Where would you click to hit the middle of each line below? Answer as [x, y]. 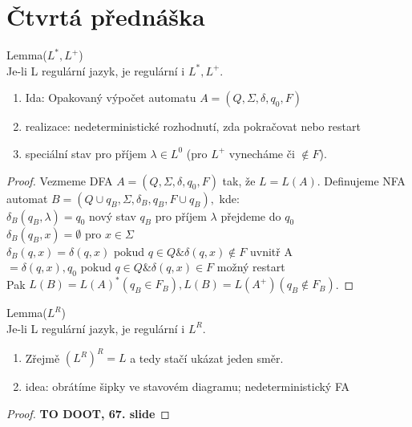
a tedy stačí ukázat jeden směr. [207, 358]
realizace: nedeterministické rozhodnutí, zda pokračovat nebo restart [193, 126]
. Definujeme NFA [361, 180]
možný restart [251, 267]
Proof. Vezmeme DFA [60, 180]
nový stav [113, 216]
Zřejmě [42, 358]
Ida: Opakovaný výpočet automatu [111, 98]
